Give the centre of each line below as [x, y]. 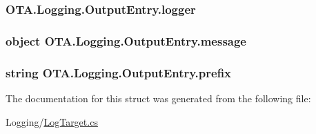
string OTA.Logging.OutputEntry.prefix [119, 72]
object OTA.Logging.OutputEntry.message [126, 40]
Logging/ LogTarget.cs [52, 121]
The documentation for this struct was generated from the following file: [158, 98]
